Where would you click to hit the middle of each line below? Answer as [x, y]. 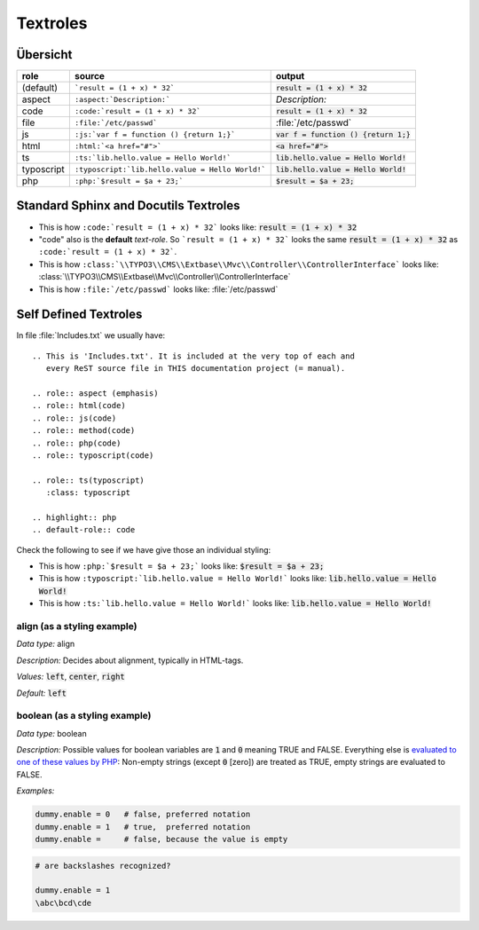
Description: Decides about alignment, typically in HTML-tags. [130, 660]
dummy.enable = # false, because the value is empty [161, 839]
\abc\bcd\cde [63, 902]
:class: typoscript [88, 493]
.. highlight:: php [75, 517]
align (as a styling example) [77, 627]
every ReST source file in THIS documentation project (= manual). [196, 369]
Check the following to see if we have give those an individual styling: [144, 549]
